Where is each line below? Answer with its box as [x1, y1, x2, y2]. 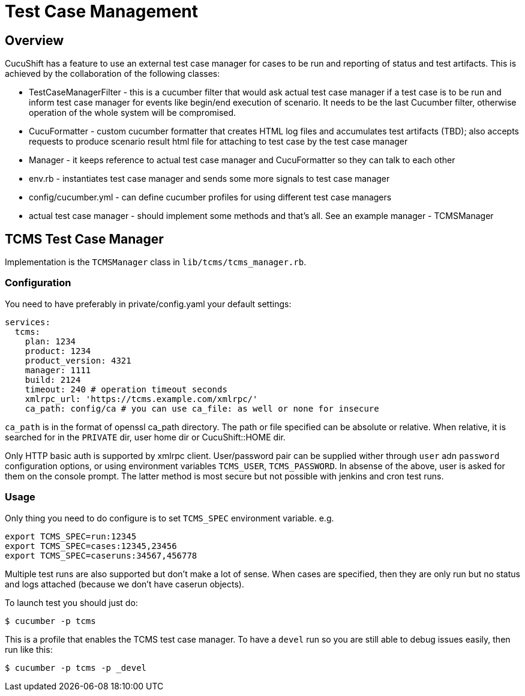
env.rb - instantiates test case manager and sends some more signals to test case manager [29, 173, 390, 184]
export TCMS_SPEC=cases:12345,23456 [5, 541, 177, 551]
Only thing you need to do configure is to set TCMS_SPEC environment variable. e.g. [5, 512, 334, 523]
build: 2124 [25, 374, 81, 385]
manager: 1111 [25, 365, 91, 375]
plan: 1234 [25, 336, 76, 346]
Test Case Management [5, 1, 199, 22]
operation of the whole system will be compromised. [29, 107, 236, 118]
